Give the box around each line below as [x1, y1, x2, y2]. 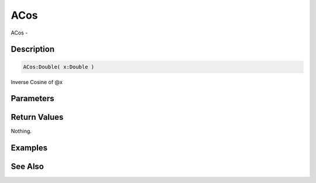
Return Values [11, 112, 64, 122]
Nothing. [11, 127, 32, 134]
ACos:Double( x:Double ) [23, 63, 95, 70]
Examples [11, 143, 48, 153]
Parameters [11, 94, 54, 103]
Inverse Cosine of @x [11, 78, 63, 85]
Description [11, 44, 55, 54]
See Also [11, 161, 44, 172]
